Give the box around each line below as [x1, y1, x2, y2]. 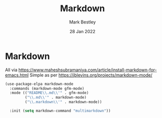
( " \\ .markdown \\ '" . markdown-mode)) [25, 99, 102, 105]
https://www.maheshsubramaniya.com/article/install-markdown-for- [18, 67, 157, 73]
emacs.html [5, 72, 29, 78]
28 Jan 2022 [69, 28, 96, 34]
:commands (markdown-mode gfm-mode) [9, 86, 84, 91]
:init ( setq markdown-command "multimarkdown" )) [9, 108, 111, 114]
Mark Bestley [69, 19, 96, 25]
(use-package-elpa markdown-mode [5, 81, 74, 86]
